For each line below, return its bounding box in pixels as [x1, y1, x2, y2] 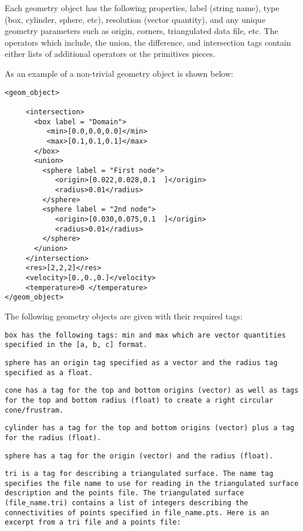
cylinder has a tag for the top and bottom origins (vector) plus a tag [5, 424, 294, 433]
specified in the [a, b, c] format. [5, 341, 148, 349]
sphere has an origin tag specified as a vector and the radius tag [5, 358, 278, 367]
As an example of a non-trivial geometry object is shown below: [5, 67, 233, 79]
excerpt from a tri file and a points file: [5, 518, 181, 527]
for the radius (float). [5, 433, 101, 442]
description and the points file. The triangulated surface [5, 489, 244, 498]
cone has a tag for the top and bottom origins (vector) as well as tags [5, 386, 299, 395]
